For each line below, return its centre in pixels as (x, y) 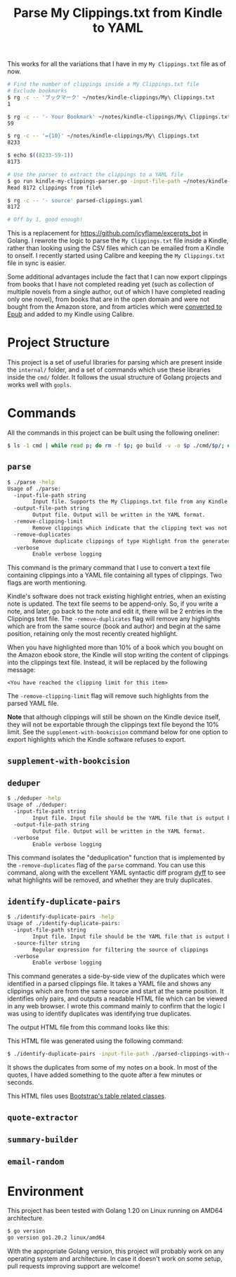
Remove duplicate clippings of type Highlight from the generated (132, 541)
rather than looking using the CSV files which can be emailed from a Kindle (116, 248)
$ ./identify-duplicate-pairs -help (61, 917)
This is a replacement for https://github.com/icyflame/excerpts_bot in (108, 233)
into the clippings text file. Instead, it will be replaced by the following (107, 662)
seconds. (21, 1082)
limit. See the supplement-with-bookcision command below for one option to (118, 732)
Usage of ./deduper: (38, 805)
